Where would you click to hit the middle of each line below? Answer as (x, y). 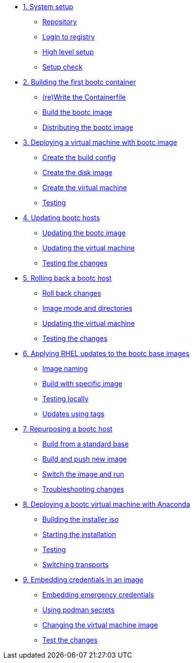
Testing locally (65, 399)
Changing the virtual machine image (100, 625)
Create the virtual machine (85, 188)
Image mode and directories (87, 308)
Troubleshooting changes (83, 489)
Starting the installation (79, 534)
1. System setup (48, 7)
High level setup (68, 52)
